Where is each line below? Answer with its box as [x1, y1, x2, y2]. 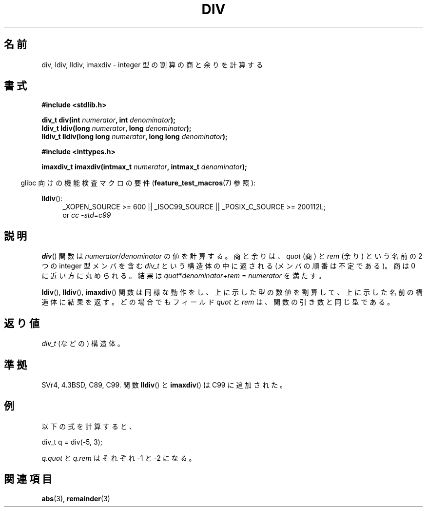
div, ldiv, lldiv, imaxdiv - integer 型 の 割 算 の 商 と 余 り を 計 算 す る [41, 60, 263, 69]
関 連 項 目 [4, 473, 52, 486]
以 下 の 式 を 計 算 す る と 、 [41, 422, 136, 430]
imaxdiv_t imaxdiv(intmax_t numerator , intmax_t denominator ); [41, 163, 247, 171]
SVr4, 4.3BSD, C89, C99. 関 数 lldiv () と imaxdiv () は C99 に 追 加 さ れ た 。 [41, 380, 287, 389]
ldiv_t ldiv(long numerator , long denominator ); [41, 124, 192, 133]
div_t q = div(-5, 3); [41, 437, 102, 446]
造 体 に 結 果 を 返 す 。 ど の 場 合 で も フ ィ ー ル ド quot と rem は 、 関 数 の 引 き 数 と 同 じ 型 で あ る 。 [41, 298, 394, 307]
